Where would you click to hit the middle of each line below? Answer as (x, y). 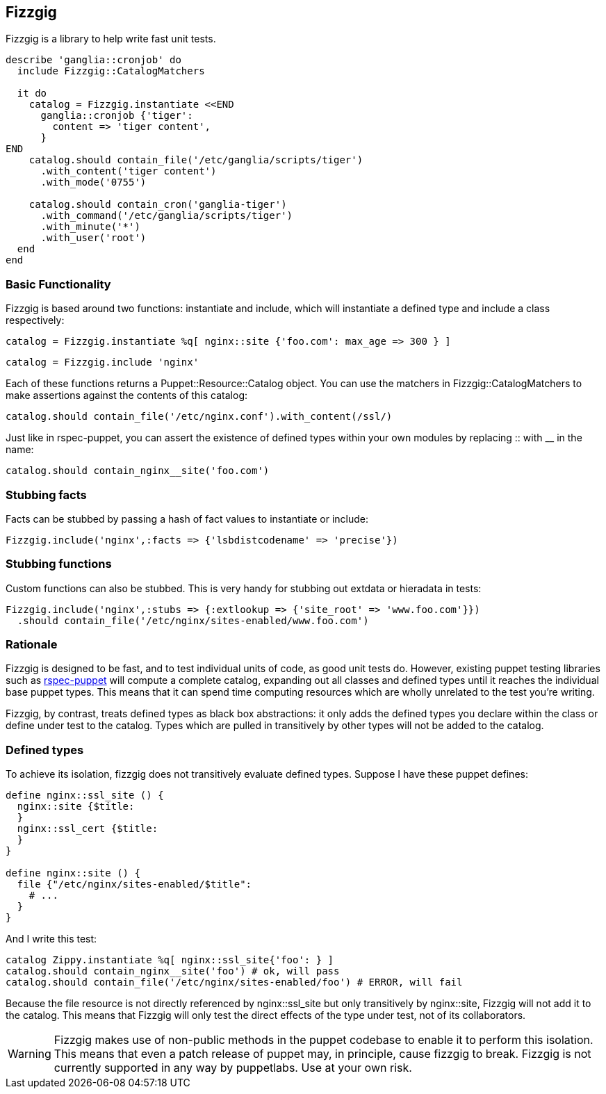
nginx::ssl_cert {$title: (88, 829)
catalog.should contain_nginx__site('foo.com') (138, 471)
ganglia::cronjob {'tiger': (117, 116)
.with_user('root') (93, 238)
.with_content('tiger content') (129, 171)
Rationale (32, 645)
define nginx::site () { (73, 873)
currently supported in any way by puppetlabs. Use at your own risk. (233, 1068)
